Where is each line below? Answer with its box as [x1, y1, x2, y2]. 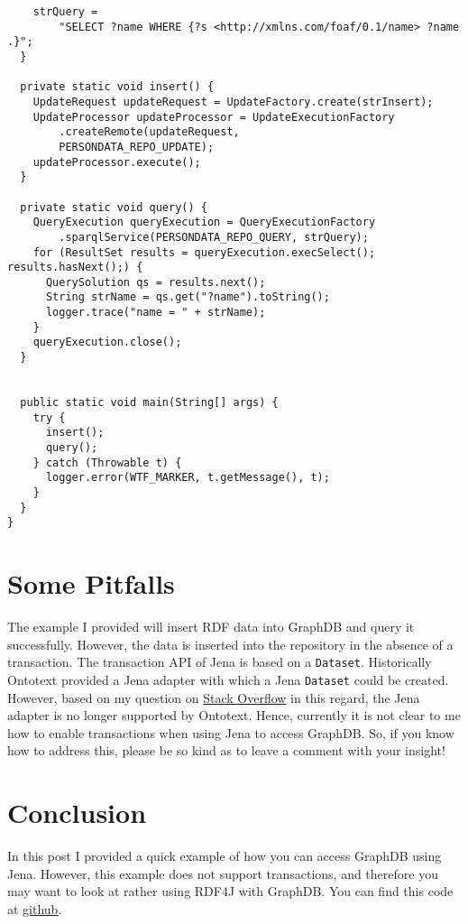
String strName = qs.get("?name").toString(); [45, 291, 330, 304]
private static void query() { [20, 200, 207, 214]
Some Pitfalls [7, 565, 175, 602]
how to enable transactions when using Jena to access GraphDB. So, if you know [7, 723, 454, 742]
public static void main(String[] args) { [20, 396, 279, 410]
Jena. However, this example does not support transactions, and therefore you [7, 864, 438, 882]
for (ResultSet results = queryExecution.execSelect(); [32, 245, 376, 259]
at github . [7, 899, 62, 918]
